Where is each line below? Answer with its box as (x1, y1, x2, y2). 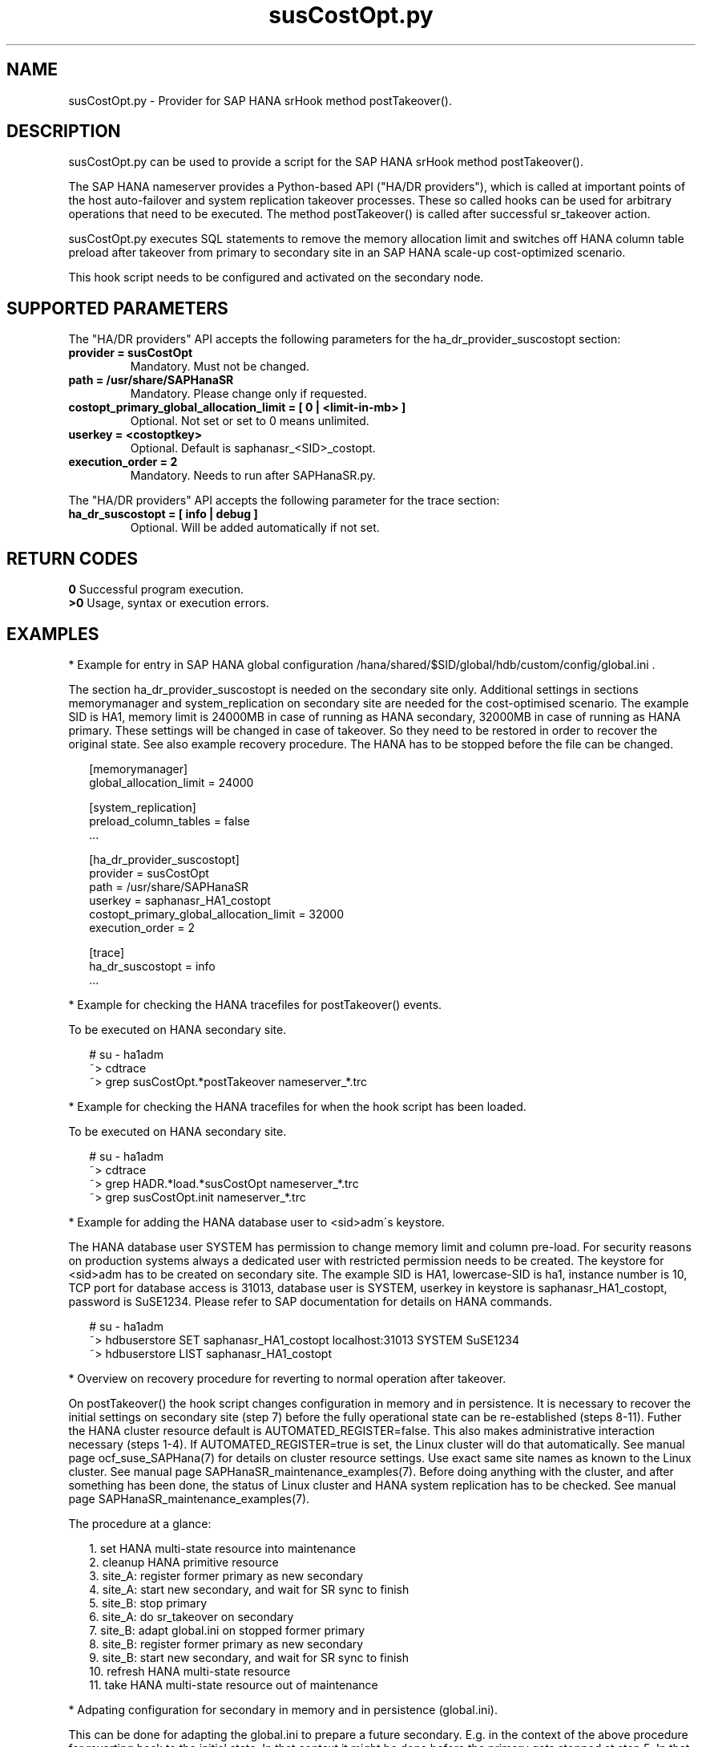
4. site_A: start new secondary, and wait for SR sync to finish (89, 1582, 409, 1596)
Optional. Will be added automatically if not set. (130, 521, 380, 535)
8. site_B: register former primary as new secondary (89, 1636, 364, 1651)
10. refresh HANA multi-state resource (89, 1664, 291, 1678)
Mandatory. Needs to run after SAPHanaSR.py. (130, 468, 376, 483)
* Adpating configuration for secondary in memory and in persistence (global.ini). (68, 1702, 498, 1717)
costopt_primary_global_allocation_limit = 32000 (89, 906, 345, 921)
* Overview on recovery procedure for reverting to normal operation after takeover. (68, 1371, 506, 1385)
